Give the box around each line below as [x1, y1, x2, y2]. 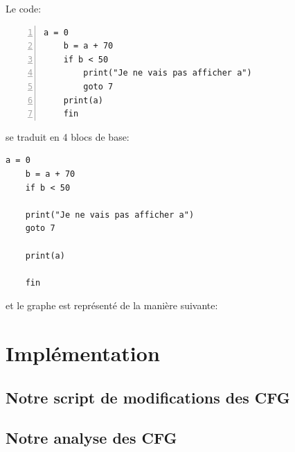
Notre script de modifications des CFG [6, 386, 290, 408]
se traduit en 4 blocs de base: [6, 129, 129, 144]
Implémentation [6, 339, 160, 367]
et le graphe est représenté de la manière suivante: [6, 298, 218, 313]
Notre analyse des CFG [6, 427, 177, 449]
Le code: [6, 1, 42, 15]
